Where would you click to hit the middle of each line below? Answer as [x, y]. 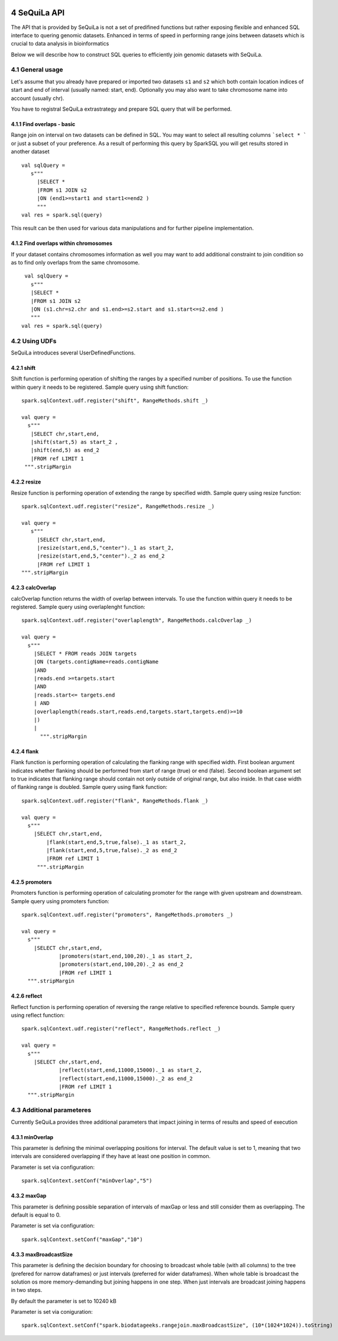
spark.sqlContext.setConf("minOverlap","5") [87, 1181]
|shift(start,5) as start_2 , [74, 442]
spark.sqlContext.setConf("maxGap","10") [82, 1239]
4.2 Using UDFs [34, 341]
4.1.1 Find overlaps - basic [43, 124]
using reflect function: [38, 1015]
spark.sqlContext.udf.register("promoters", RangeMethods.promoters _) [127, 915]
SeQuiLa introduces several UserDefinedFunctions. [73, 353]
